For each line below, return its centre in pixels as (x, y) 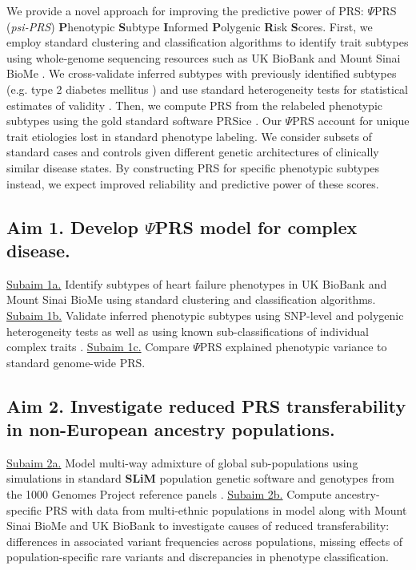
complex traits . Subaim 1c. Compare (98, 347)
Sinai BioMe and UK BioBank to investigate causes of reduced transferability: (198, 526)
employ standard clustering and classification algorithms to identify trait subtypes (208, 42)
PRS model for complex (256, 226)
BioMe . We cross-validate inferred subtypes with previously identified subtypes (202, 73)
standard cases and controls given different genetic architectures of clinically (193, 152)
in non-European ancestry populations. (171, 429)
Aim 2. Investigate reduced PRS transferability (206, 405)
